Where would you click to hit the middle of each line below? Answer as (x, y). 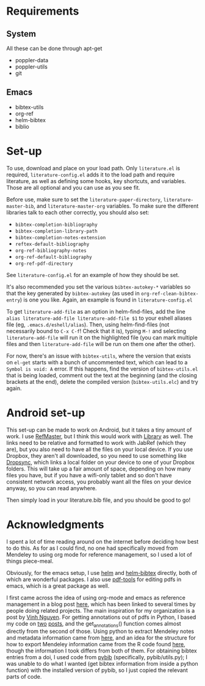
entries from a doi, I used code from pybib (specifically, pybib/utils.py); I (97, 657)
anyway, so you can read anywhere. (52, 488)
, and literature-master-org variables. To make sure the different (116, 206)
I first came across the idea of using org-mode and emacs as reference (96, 598)
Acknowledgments (56, 525)
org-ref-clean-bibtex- (170, 294)
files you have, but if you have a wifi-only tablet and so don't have (89, 475)
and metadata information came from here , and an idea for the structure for (101, 638)
